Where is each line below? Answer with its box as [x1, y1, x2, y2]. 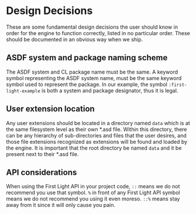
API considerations [6, 167, 77, 177]
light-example [6, 88, 41, 94]
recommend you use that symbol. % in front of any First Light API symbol [6, 189, 180, 196]
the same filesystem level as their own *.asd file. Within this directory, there [6, 126, 187, 133]
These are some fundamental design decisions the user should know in [6, 23, 178, 30]
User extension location [6, 104, 95, 114]
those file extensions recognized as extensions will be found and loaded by [6, 138, 188, 145]
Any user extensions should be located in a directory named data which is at [6, 119, 190, 126]
